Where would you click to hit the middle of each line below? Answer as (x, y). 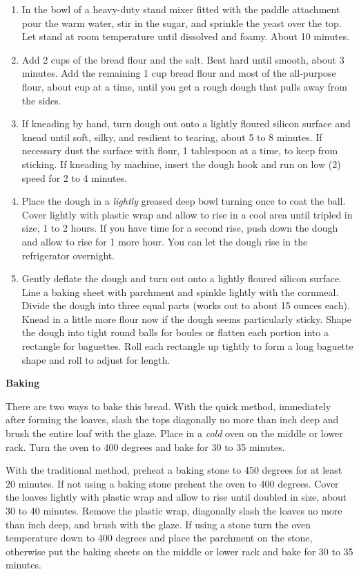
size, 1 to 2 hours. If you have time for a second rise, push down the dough (180, 228)
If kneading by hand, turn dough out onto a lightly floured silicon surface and (186, 123)
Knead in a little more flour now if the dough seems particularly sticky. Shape (186, 318)
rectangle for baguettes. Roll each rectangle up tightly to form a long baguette (187, 346)
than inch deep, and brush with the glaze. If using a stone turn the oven (158, 524)
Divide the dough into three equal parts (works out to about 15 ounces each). (186, 305)
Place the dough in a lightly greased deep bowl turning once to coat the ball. (184, 201)
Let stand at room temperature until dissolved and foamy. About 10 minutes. (186, 36)
